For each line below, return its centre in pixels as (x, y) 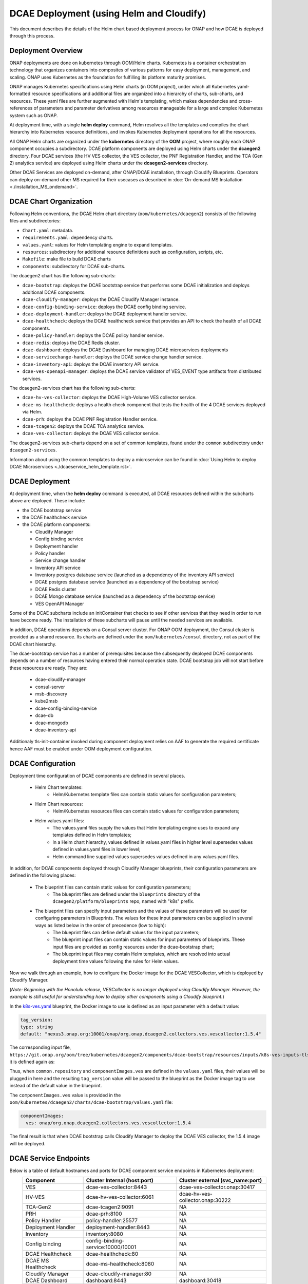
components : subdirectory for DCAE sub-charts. (74, 266)
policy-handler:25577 (112, 1221)
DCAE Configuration (43, 763)
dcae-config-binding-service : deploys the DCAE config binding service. (104, 307)
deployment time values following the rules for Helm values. (116, 961)
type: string (37, 1027)
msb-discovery (51, 694)
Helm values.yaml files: (60, 820)
